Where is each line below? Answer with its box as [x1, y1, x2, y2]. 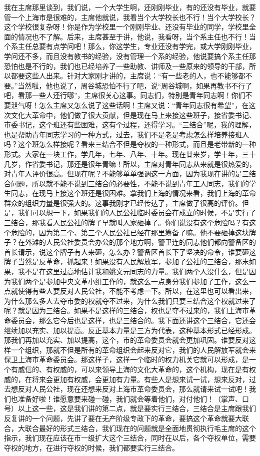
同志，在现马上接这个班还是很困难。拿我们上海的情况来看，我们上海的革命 [10, 188, 256, 198]
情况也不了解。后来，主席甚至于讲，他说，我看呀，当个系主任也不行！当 [17, 31, 256, 41]
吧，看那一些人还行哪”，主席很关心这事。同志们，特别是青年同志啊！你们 [4, 90, 245, 100]
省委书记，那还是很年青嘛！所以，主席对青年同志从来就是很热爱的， [31, 158, 256, 169]
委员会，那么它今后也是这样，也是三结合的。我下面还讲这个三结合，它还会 [10, 315, 256, 325]
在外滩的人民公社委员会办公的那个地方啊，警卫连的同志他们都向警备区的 [17, 237, 256, 247]
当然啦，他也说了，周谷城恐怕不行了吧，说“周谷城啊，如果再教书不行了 [17, 80, 252, 90]
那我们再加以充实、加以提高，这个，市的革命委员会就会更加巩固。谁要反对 [4, 335, 249, 345]
